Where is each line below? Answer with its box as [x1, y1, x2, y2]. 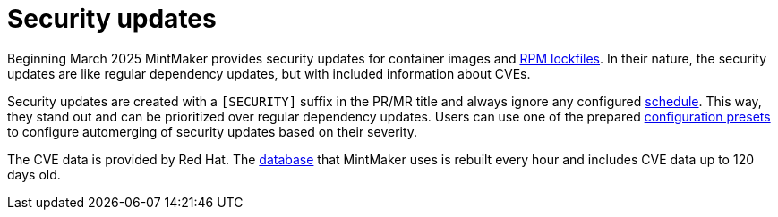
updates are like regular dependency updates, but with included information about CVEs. [7, 65, 531, 81]
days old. [7, 166, 61, 182]
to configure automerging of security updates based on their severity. [7, 123, 418, 139]
